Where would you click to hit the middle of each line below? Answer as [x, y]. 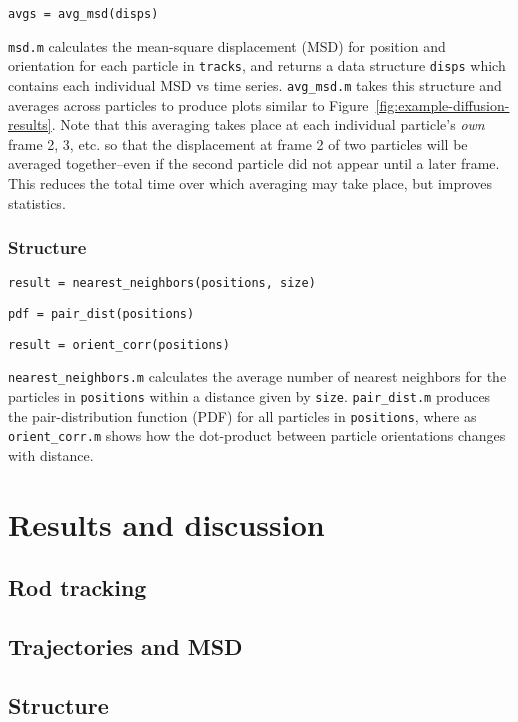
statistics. [37, 202]
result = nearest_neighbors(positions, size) [162, 283]
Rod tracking [77, 587]
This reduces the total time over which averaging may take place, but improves [250, 183]
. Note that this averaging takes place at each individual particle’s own [268, 124]
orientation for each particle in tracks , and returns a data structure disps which [257, 65]
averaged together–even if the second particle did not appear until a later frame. [254, 163]
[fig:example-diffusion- [442, 104]
